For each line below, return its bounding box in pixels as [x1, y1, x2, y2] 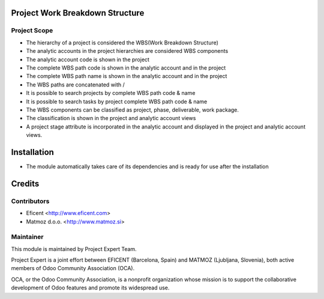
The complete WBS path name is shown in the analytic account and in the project [26, 73, 227, 80]
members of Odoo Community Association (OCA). [11, 265, 135, 272]
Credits [11, 178, 40, 189]
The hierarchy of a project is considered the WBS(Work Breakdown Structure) [26, 39, 219, 46]
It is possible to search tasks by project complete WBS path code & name [26, 98, 208, 105]
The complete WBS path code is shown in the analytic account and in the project [26, 64, 226, 71]
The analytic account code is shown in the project [26, 56, 150, 63]
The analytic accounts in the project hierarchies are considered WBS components [26, 47, 229, 55]
